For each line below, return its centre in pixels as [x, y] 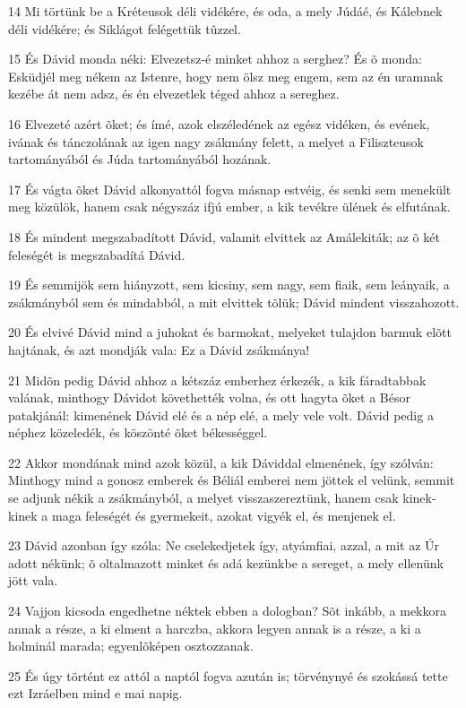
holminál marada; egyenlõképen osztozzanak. [131, 646]
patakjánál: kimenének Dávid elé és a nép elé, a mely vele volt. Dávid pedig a [221, 414]
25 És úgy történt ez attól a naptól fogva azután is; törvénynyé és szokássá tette [228, 675]
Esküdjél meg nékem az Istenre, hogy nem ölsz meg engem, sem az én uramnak [226, 76]
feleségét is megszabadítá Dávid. [97, 254]
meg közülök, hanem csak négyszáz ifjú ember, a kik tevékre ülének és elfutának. [229, 207]
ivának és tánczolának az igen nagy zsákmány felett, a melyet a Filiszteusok [216, 141]
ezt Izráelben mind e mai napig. [95, 693]
